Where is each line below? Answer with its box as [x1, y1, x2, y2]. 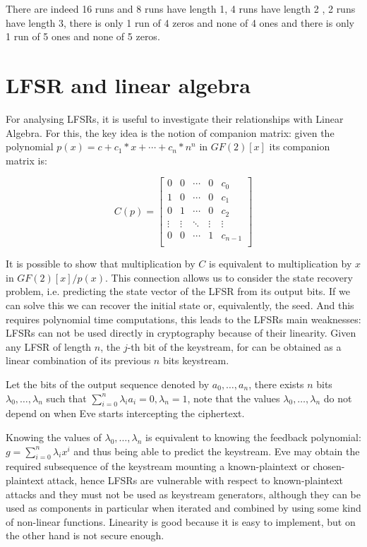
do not [323, 390, 352, 405]
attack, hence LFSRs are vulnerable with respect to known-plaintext [47, 473, 344, 487]
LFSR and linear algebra [6, 70, 251, 99]
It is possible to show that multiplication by [6, 256, 195, 271]
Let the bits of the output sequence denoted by [6, 377, 210, 392]
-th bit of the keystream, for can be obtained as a [127, 339, 342, 354]
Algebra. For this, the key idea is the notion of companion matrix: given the [6, 125, 335, 140]
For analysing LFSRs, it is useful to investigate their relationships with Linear [6, 111, 344, 126]
